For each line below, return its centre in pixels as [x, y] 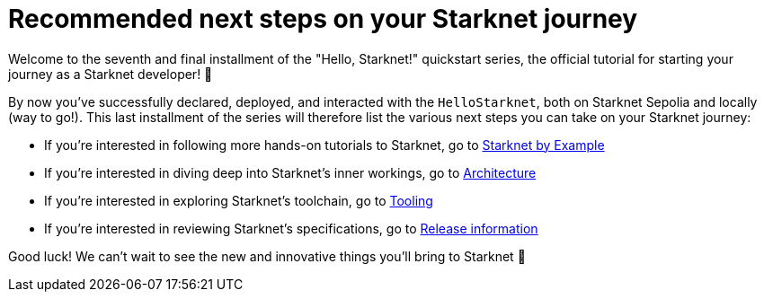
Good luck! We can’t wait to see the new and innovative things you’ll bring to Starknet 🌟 [267, 256]
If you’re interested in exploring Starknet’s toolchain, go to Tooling [239, 200]
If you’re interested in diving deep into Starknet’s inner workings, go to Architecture [290, 172]
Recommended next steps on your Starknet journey [323, 19]
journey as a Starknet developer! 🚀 [111, 74]
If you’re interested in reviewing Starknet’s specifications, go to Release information [291, 228]
